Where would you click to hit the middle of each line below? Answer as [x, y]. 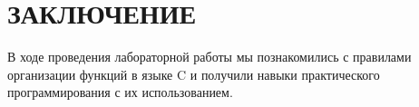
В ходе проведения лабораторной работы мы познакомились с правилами [209, 57]
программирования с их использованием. [120, 92]
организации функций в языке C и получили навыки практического [194, 74]
